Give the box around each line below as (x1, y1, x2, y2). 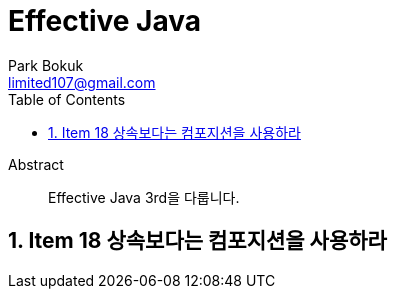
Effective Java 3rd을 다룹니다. (48, 188, 240, 206)
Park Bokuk (8, 56, 84, 74)
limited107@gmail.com (8, 73, 156, 91)
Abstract (8, 155, 64, 173)
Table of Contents (8, 90, 126, 108)
